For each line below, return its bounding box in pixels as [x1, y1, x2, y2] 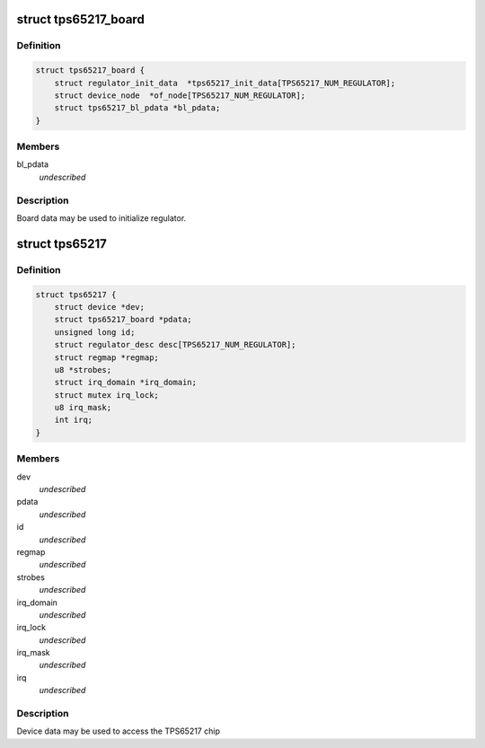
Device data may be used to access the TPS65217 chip [16, 726, 220, 736]
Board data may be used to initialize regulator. [16, 213, 187, 224]
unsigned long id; [54, 327, 136, 337]
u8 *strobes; [54, 365, 112, 374]
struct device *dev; [54, 302, 145, 312]
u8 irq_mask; [54, 402, 112, 413]
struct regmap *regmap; [54, 352, 159, 363]
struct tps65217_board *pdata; [54, 314, 192, 325]
